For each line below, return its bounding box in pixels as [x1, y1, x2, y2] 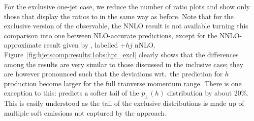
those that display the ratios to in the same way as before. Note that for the [4, 11, 234, 21]
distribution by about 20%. [167, 88, 249, 98]
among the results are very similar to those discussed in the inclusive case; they [4, 59, 244, 69]
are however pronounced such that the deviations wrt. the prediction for [4, 69, 223, 79]
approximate [4, 40, 42, 50]
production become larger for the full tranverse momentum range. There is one [4, 78, 242, 88]
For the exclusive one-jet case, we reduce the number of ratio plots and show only [4, 1, 250, 11]
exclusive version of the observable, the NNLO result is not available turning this [4, 21, 248, 31]
